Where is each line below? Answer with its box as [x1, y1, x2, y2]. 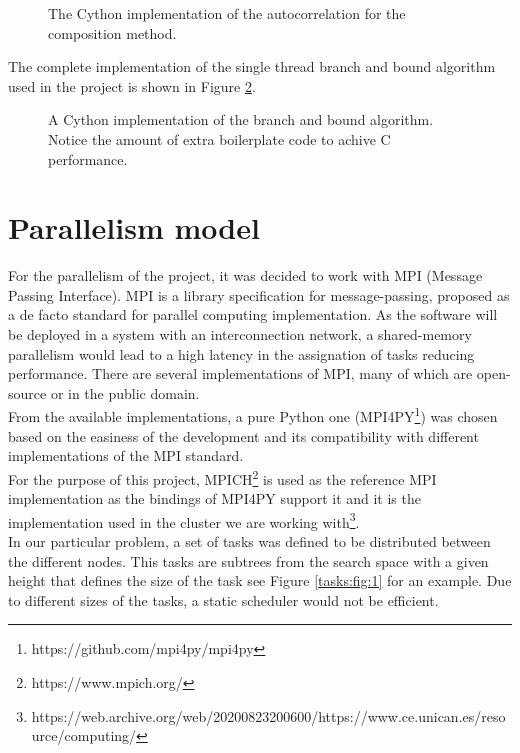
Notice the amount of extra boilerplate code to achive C [48, 128, 391, 149]
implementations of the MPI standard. [8, 445, 244, 466]
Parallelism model [8, 207, 260, 248]
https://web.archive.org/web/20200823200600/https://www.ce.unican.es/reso [31, 705, 506, 726]
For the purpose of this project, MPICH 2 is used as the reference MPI [8, 465, 437, 489]
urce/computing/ [31, 725, 137, 746]
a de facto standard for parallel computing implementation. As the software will [8, 304, 498, 325]
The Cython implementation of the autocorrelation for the [48, 3, 406, 23]
